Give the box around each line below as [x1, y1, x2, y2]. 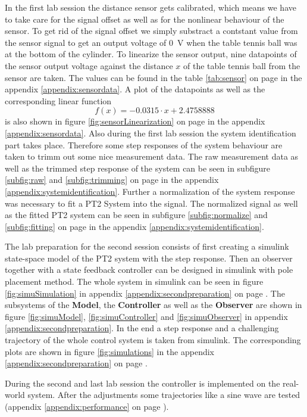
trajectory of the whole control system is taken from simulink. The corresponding [5, 334, 301, 346]
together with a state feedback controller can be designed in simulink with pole [5, 263, 293, 276]
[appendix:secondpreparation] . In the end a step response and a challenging [5, 322, 279, 334]
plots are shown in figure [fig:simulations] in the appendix [5, 345, 214, 357]
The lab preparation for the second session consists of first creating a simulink [5, 240, 289, 253]
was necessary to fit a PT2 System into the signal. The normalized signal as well [5, 197, 298, 209]
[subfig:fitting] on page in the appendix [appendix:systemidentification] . [5, 220, 264, 232]
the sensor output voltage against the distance [5, 59, 173, 71]
